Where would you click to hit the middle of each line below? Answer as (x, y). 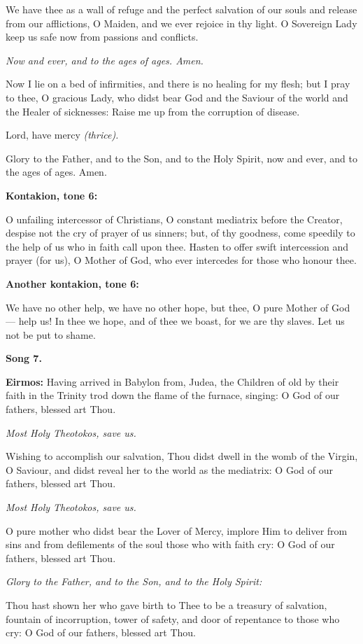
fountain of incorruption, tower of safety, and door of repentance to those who (173, 618)
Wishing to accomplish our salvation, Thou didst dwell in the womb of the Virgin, (182, 456)
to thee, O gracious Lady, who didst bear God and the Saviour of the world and (177, 97)
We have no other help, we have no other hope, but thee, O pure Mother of (167, 307)
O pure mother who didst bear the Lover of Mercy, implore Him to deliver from (177, 530)
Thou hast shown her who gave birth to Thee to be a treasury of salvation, (166, 605)
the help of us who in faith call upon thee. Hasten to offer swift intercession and (177, 246)
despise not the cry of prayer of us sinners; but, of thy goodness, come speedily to (180, 233)
